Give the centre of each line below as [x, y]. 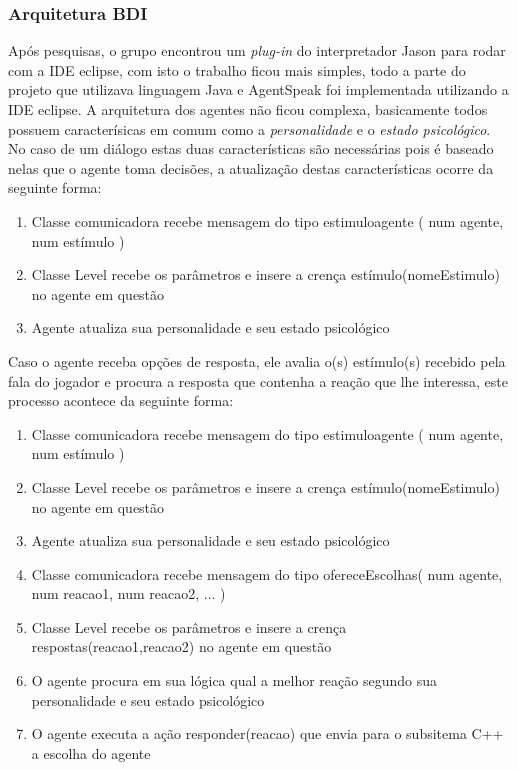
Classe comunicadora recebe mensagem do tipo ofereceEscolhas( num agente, [267, 573]
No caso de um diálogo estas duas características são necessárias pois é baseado [251, 148]
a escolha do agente [91, 752]
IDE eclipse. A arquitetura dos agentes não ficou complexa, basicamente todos [248, 109]
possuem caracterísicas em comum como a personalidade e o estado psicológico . [249, 128]
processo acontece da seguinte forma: [121, 400]
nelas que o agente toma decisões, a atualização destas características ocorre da [251, 167]
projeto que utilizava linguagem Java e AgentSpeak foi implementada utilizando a [258, 89]
